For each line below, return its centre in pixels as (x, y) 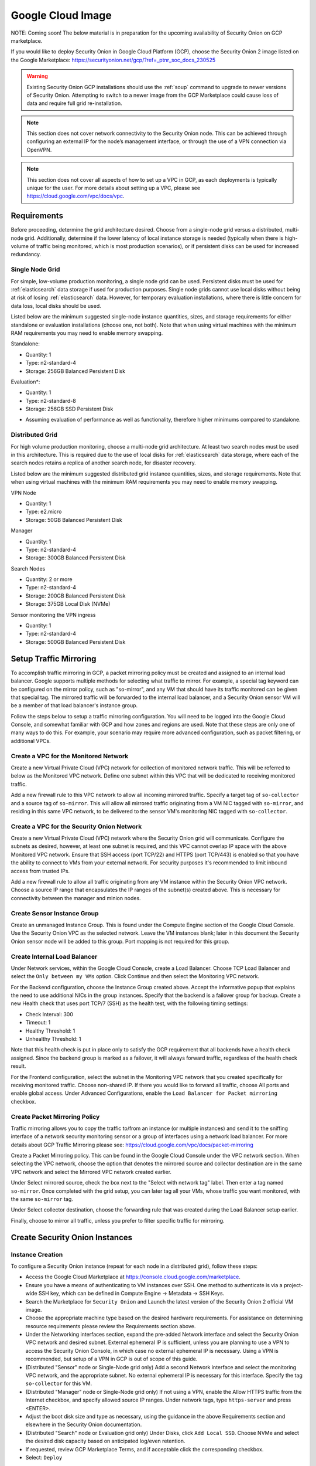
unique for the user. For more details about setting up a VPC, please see (114, 188)
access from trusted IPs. (40, 871)
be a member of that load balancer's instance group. (74, 705)
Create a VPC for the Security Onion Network (76, 826)
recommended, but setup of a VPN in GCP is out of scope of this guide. (111, 1359)
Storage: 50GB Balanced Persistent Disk (74, 520)
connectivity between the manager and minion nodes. (76, 898)
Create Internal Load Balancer (54, 956)
